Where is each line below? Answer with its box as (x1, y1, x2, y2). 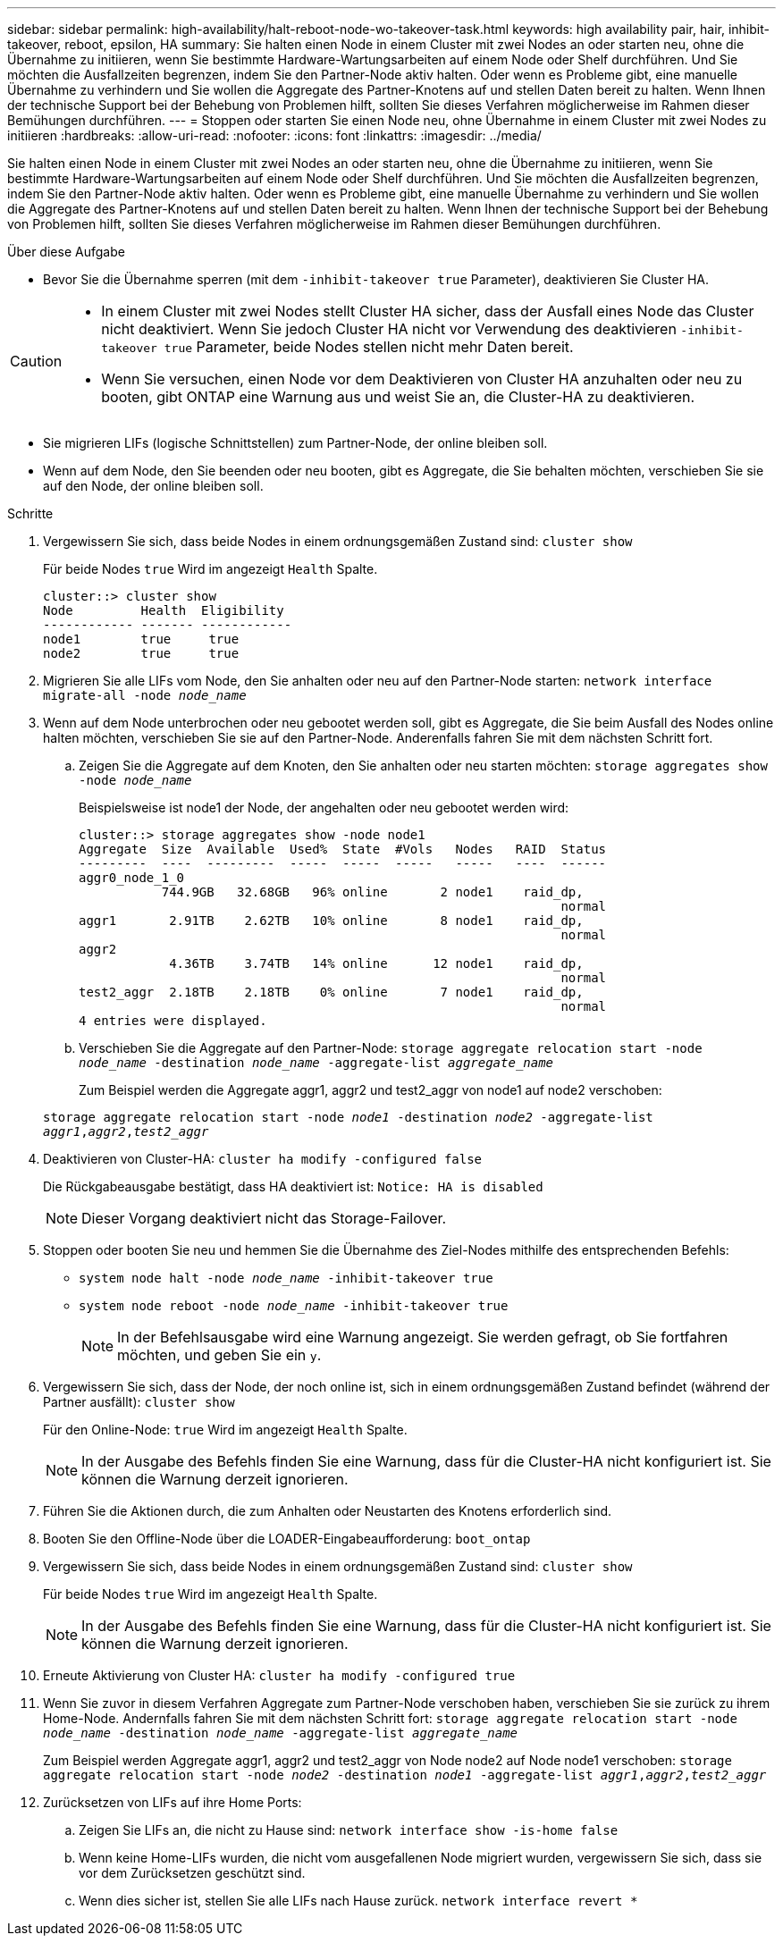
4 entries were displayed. (79, 1014, 267, 1028)
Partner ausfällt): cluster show (43, 1394, 235, 1409)
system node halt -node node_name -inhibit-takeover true (79, 1271, 493, 1285)
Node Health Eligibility (43, 603, 284, 618)
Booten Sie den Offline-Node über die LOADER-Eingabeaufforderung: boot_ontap (43, 1531, 531, 1546)
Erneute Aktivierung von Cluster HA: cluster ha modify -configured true (43, 1668, 516, 1683)
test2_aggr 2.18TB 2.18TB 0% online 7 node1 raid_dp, (79, 985, 584, 999)
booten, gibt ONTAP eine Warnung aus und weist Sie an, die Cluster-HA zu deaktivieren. (101, 388, 695, 406)
